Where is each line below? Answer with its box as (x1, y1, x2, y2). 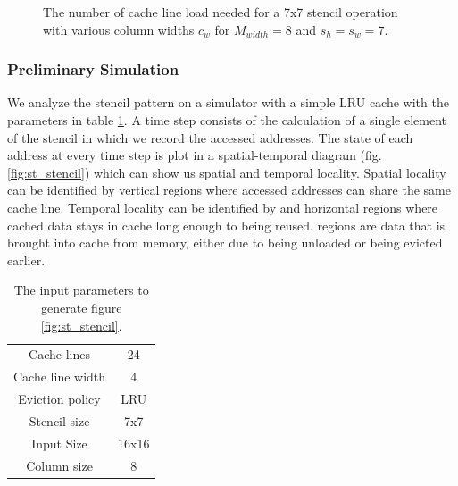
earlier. (7, 250, 46, 269)
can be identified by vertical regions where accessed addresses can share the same (7, 180, 451, 199)
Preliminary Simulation (7, 58, 179, 80)
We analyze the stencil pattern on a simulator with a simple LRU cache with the (7, 93, 449, 112)
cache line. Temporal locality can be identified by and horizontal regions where (7, 197, 438, 216)
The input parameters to (13, 281, 149, 299)
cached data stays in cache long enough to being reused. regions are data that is (7, 215, 446, 234)
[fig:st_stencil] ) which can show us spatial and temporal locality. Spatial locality (7, 163, 446, 181)
